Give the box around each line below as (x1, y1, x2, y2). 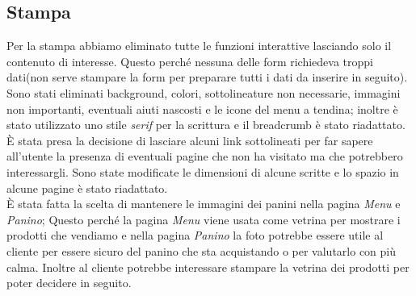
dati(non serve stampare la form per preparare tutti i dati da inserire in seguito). (6, 69, 408, 85)
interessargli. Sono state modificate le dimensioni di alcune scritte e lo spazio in (6, 163, 399, 180)
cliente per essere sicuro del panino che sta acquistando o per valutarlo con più (6, 242, 397, 259)
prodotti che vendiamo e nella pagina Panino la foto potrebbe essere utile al (6, 227, 384, 244)
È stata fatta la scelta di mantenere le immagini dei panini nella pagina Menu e (6, 195, 401, 212)
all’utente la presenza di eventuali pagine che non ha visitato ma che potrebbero (6, 148, 403, 165)
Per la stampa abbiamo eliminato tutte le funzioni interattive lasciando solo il (6, 37, 392, 54)
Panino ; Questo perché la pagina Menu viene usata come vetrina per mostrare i (6, 211, 401, 227)
